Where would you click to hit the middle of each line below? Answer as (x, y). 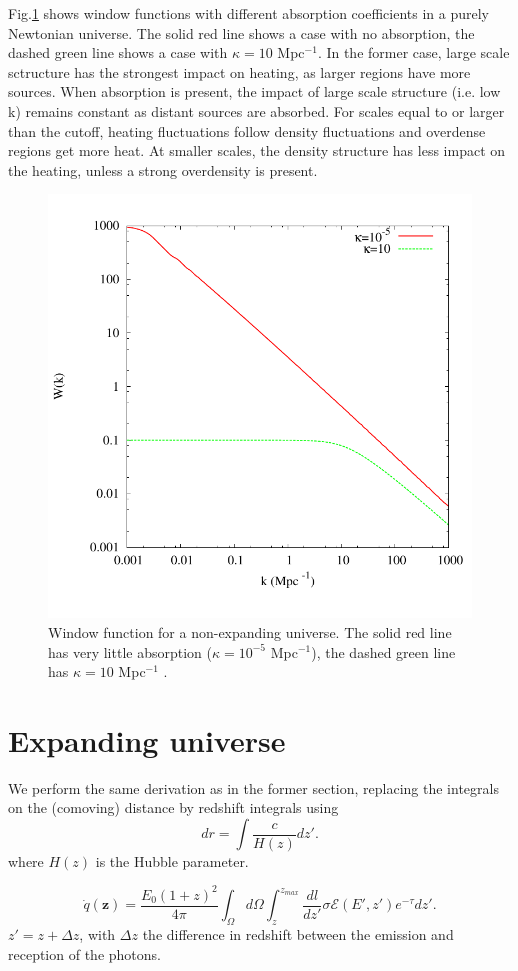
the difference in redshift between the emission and (298, 933)
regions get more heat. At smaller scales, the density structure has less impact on (257, 150)
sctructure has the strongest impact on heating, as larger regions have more (239, 71)
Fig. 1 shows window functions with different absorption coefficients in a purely (248, 13)
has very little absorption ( (130, 651)
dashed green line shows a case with (118, 52)
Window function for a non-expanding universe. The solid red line (250, 631)
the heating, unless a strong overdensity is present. (163, 169)
